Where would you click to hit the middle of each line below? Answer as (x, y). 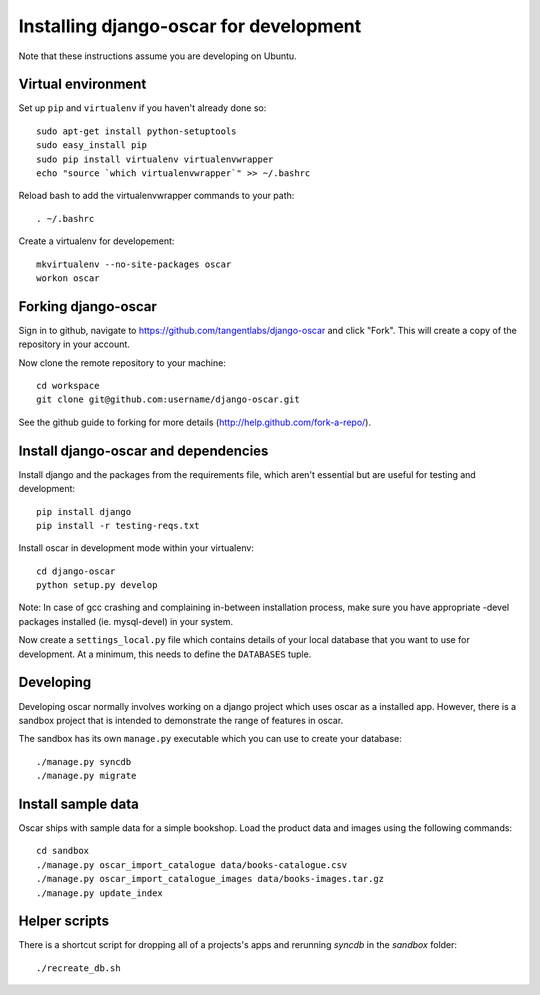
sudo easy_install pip (92, 145)
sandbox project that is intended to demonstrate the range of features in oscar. (181, 720)
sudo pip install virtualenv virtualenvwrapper (155, 159)
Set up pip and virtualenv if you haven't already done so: (142, 108)
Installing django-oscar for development (190, 26)
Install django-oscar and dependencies (143, 450)
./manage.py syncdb (84, 761)
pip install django (84, 511)
